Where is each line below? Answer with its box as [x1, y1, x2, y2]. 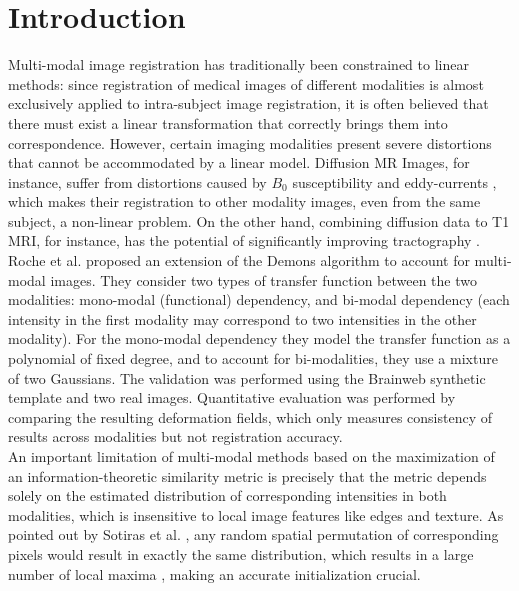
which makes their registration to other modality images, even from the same [8, 191, 481, 212]
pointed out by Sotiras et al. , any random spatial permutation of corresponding [8, 524, 499, 545]
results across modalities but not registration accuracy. [8, 426, 343, 447]
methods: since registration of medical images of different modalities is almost [8, 73, 484, 94]
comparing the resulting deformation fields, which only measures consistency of [8, 406, 493, 427]
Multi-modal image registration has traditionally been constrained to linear [8, 54, 469, 75]
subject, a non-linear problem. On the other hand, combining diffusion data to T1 [8, 210, 510, 231]
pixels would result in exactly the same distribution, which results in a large [8, 543, 474, 564]
